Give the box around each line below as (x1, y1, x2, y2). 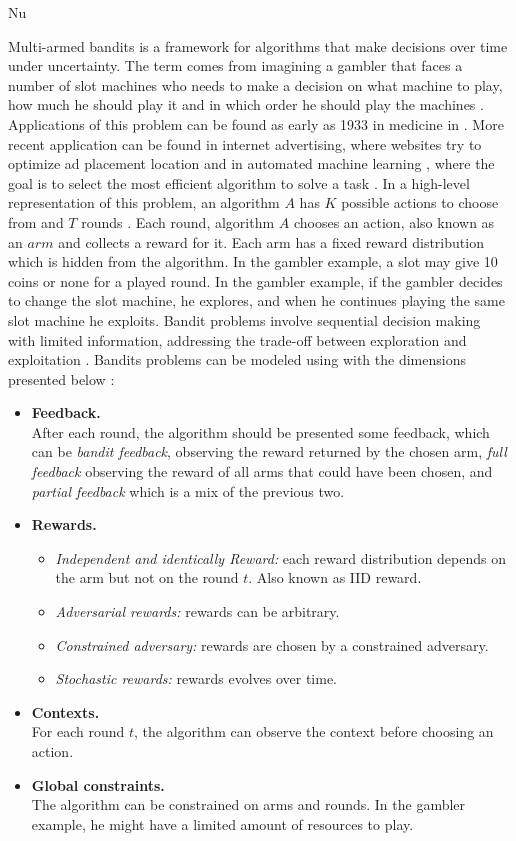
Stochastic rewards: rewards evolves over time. (55, 668, 338, 689)
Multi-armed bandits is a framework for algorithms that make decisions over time (8, 35, 508, 56)
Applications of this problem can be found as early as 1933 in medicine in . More (8, 113, 504, 134)
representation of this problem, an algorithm (8, 192, 280, 213)
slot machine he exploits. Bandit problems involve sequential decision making (8, 309, 481, 330)
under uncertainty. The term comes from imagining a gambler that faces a (8, 55, 463, 76)
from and (8, 211, 64, 232)
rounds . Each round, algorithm (81, 211, 275, 232)
